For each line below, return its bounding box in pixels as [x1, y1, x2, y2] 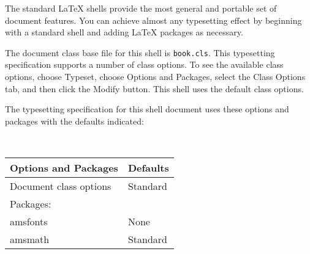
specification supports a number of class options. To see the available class [5, 58, 284, 71]
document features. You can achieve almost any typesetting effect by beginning [5, 13, 302, 26]
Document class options [10, 179, 112, 193]
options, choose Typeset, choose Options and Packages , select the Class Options [5, 70, 306, 83]
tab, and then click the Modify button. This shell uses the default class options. [5, 82, 304, 95]
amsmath [10, 232, 50, 246]
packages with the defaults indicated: [5, 114, 144, 127]
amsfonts [10, 214, 48, 228]
